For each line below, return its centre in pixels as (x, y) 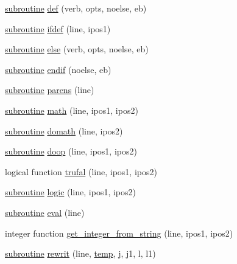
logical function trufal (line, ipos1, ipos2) (81, 171)
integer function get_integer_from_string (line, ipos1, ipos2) (119, 233)
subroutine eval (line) (45, 212)
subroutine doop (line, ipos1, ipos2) (71, 151)
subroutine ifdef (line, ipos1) (58, 28)
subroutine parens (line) (50, 90)
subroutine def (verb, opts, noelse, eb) (76, 8)
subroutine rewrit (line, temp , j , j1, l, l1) (80, 253)
